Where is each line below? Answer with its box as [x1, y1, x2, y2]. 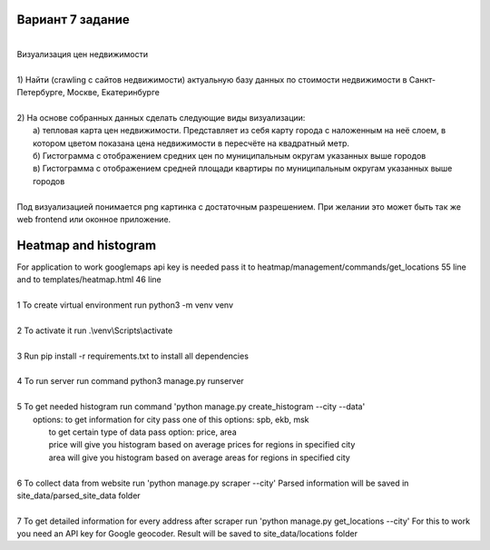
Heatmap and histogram [16, 237, 157, 253]
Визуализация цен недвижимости [16, 48, 149, 59]
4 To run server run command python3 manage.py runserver [16, 376, 244, 387]
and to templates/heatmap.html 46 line [16, 274, 162, 285]
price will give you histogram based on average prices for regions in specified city [48, 439, 356, 450]
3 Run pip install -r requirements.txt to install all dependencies [16, 350, 250, 361]
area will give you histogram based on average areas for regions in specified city [48, 452, 351, 463]
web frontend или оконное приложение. [16, 213, 171, 224]
